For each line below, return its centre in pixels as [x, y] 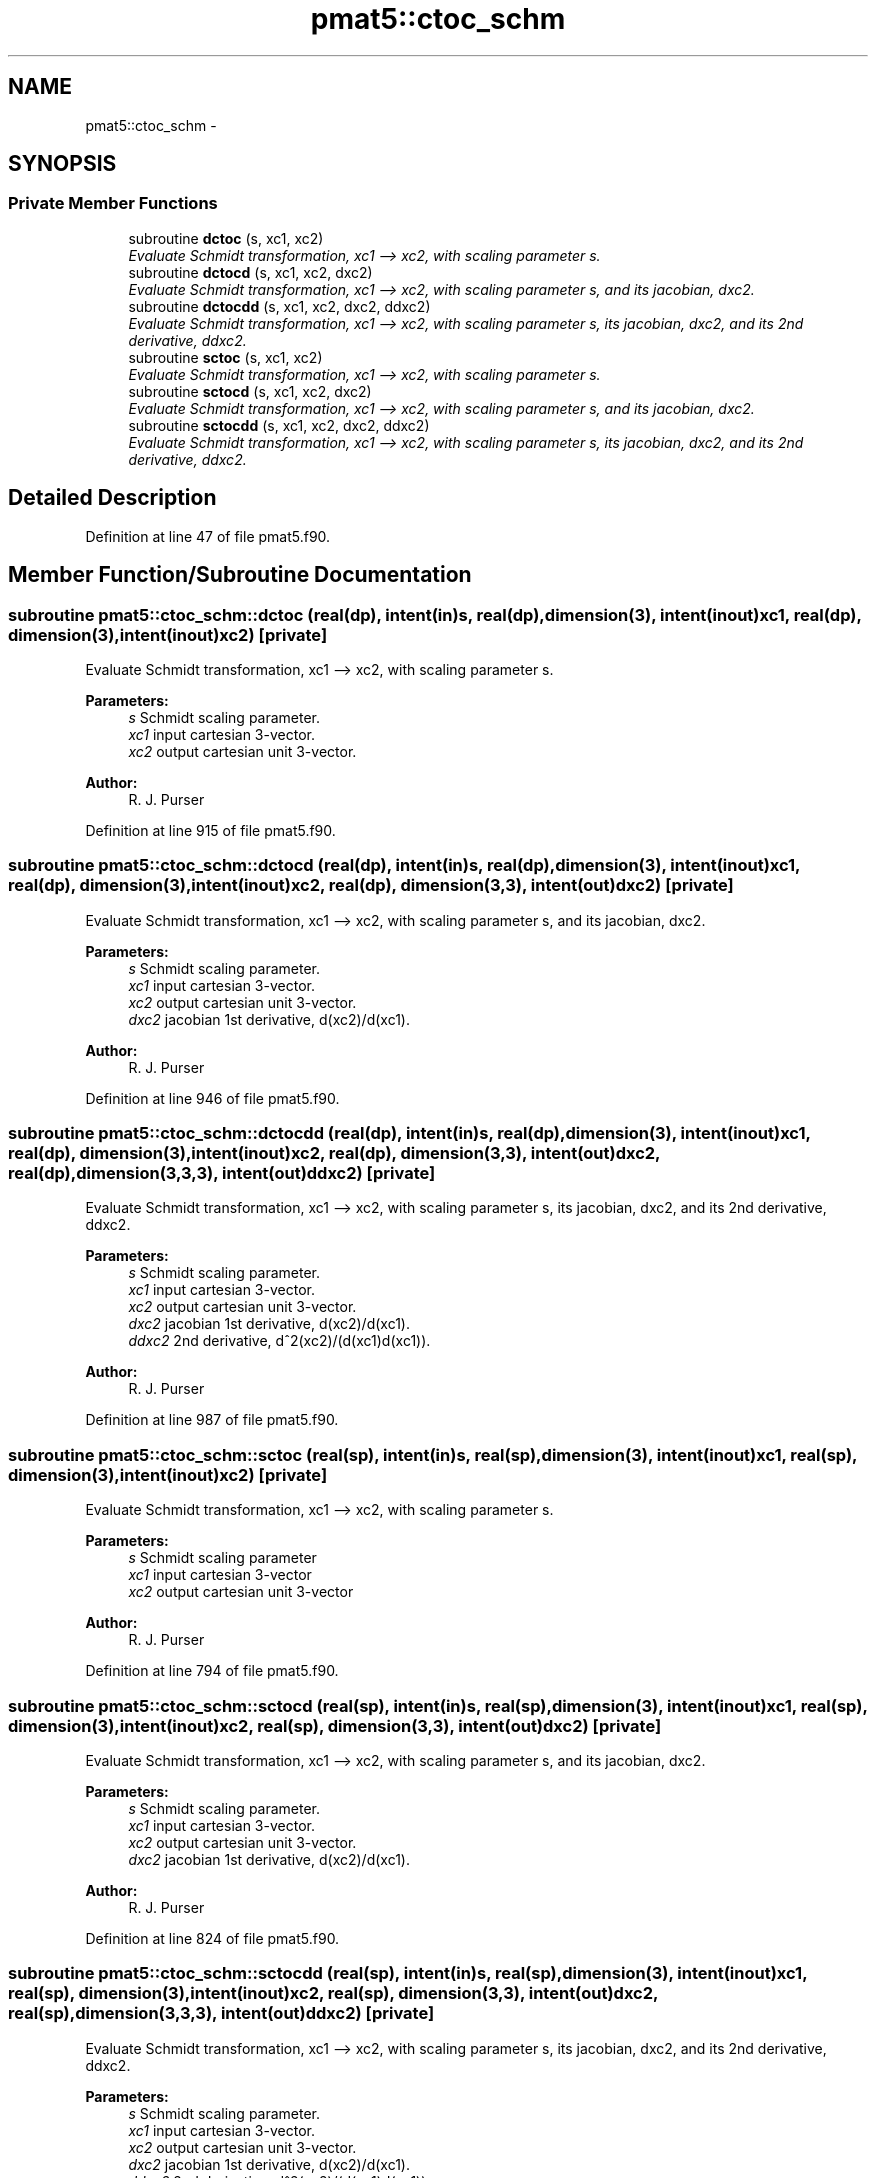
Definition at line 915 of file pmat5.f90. [210, 830]
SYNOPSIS [62, 164]
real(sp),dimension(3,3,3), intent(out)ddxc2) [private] [221, 2013]
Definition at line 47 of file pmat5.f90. [208, 536]
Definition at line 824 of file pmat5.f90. [212, 1938]
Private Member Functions [113, 203]
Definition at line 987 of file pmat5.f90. [212, 1420]
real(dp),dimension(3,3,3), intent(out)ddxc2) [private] [222, 1173]
